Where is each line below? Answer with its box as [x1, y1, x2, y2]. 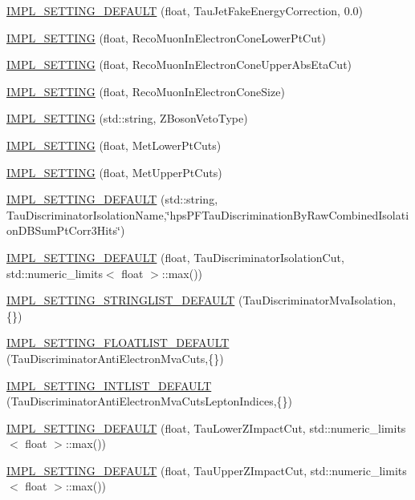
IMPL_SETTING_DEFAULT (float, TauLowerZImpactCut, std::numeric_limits [6, 419, 406, 436]
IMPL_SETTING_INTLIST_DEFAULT [6, 377, 212, 393]
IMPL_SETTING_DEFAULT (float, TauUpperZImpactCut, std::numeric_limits [6, 462, 407, 478]
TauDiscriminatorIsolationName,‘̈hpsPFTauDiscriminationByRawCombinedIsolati [6, 206, 409, 223]
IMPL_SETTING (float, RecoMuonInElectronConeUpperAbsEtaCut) [6, 56, 352, 73]
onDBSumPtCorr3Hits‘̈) [6, 222, 125, 239]
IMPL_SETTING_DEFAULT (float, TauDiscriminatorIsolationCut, [6, 248, 344, 265]
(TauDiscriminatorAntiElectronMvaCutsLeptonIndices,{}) [6, 393, 293, 409]
